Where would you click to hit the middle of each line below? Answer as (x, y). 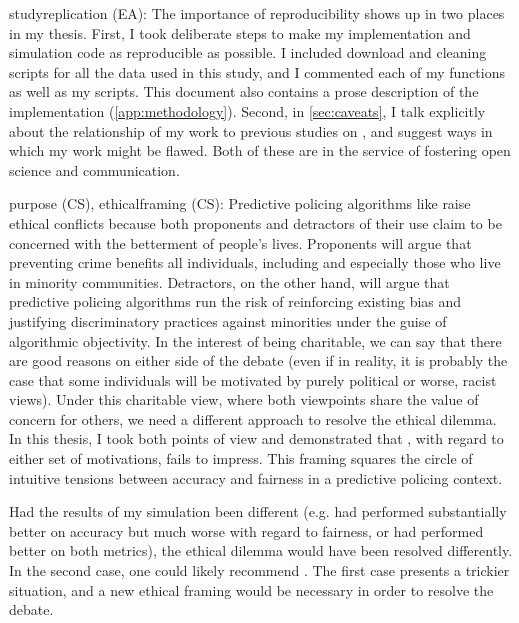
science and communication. (94, 169)
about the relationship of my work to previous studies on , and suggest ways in (251, 130)
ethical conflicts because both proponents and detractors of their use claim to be (255, 222)
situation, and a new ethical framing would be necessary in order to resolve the (251, 589)
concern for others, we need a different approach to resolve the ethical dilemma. (253, 418)
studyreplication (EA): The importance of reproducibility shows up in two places (257, 13)
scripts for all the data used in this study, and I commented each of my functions (257, 71)
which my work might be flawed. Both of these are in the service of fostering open (260, 150)
